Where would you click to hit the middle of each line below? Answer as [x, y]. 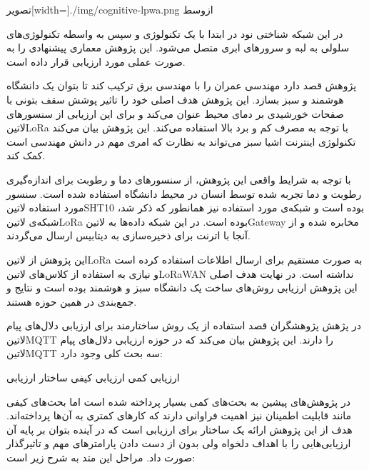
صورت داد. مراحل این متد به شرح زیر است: [101, 457]
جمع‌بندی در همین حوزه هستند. [72, 301]
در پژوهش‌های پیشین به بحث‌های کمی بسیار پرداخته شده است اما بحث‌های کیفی [178, 401]
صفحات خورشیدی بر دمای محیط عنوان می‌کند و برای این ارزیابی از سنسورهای [175, 113]
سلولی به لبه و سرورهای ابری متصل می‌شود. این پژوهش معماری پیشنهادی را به [178, 47]
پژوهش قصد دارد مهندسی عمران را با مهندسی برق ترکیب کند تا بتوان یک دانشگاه [182, 85]
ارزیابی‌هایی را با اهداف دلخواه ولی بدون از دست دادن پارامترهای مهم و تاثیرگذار [179, 443]
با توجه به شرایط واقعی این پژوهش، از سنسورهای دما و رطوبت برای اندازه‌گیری [179, 179]
